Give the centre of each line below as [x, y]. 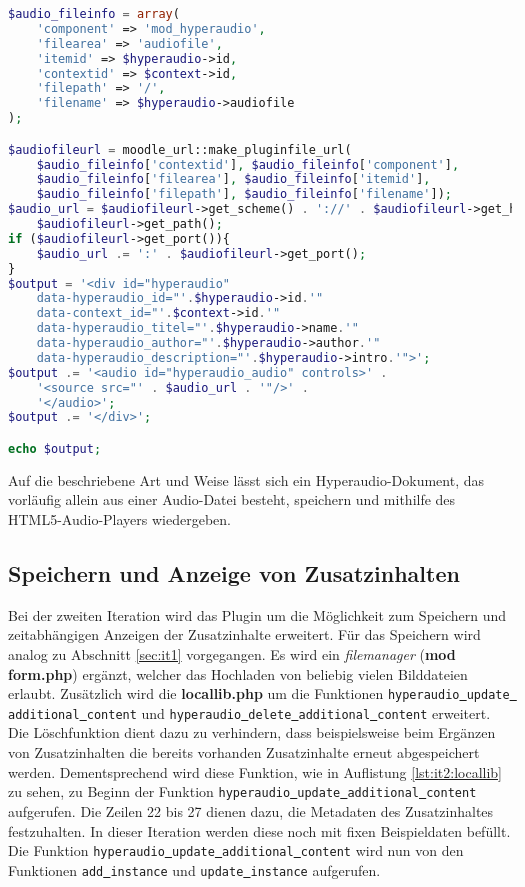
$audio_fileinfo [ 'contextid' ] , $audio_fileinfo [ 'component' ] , [248, 164]
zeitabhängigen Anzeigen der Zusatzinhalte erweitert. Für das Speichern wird [244, 634]
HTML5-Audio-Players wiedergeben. [119, 519]
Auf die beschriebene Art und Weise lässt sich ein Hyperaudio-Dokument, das [246, 479]
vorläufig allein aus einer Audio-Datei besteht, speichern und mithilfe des [232, 499]
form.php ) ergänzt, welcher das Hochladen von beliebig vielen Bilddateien [238, 673]
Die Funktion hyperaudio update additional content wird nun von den [236, 850]
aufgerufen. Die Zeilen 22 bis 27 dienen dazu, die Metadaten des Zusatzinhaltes [251, 810]
